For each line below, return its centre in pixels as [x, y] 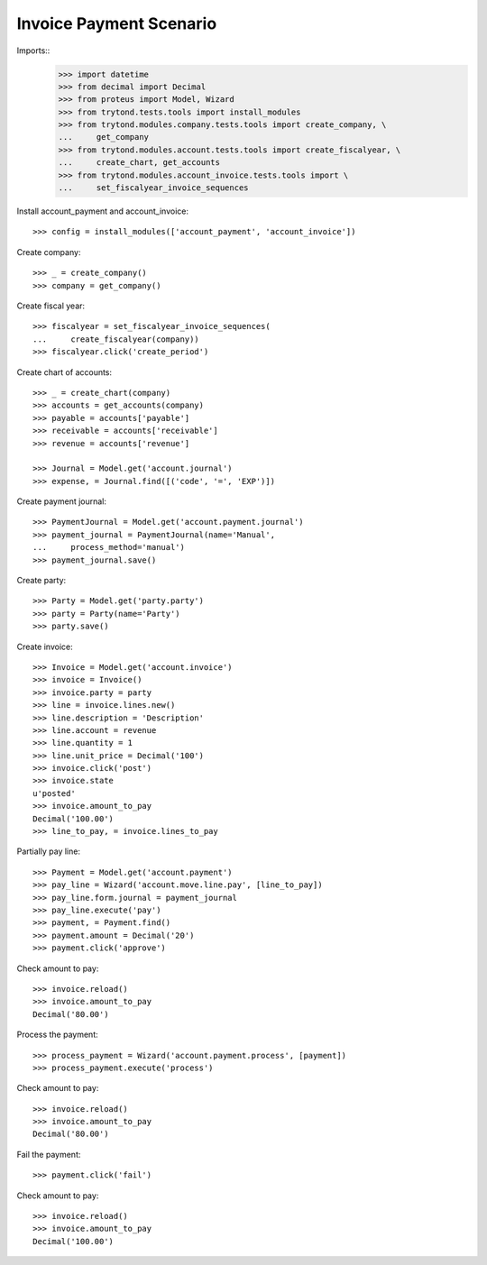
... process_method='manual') [109, 547]
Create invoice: [45, 646]
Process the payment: [57, 1035]
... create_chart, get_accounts [139, 163]
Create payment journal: [62, 501]
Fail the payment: [49, 1154]
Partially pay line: [49, 851]
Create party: [41, 581]
